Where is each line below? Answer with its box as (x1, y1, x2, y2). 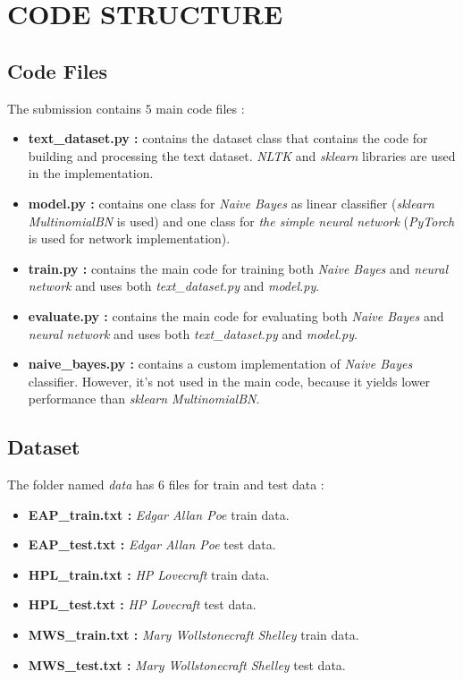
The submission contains (7, 98, 142, 117)
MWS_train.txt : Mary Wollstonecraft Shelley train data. (28, 625, 359, 644)
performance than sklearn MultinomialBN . (28, 389, 260, 408)
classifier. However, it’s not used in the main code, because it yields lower (28, 371, 431, 390)
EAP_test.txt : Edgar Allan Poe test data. (28, 535, 276, 554)
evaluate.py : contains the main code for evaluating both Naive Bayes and (28, 306, 444, 325)
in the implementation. (28, 164, 154, 183)
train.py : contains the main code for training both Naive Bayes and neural (28, 259, 449, 277)
